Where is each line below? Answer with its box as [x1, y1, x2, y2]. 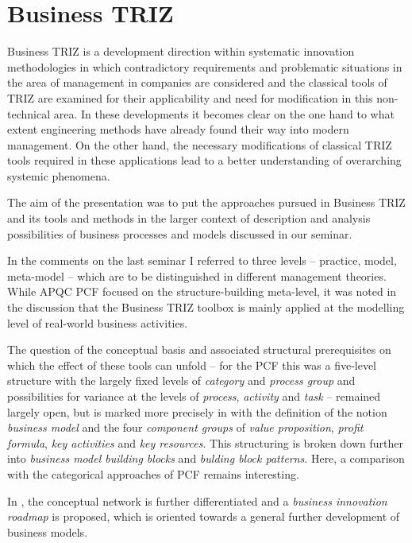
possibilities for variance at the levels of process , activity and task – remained [7, 388, 381, 404]
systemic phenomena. [7, 167, 110, 184]
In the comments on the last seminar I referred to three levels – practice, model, [7, 252, 397, 269]
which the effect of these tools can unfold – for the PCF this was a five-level [7, 356, 377, 373]
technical [7, 105, 51, 122]
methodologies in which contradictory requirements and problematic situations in [7, 58, 402, 75]
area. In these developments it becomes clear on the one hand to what [53, 105, 395, 122]
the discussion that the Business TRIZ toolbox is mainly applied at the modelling [7, 299, 405, 316]
